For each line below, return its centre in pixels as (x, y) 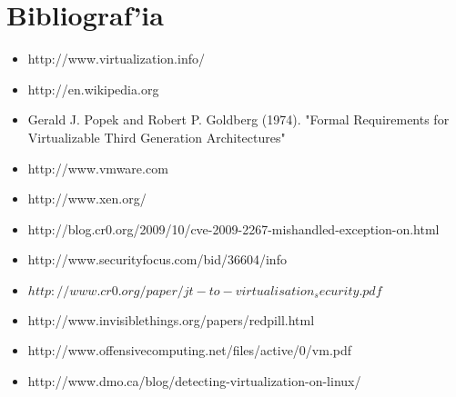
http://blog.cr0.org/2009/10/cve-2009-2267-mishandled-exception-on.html (233, 228)
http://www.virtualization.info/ (116, 59)
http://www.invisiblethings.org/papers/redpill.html (171, 319)
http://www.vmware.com (98, 168)
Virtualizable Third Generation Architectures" (157, 137)
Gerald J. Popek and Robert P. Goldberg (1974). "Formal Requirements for (238, 119)
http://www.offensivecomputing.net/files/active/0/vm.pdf (190, 350)
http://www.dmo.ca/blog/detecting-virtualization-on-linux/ (194, 381)
